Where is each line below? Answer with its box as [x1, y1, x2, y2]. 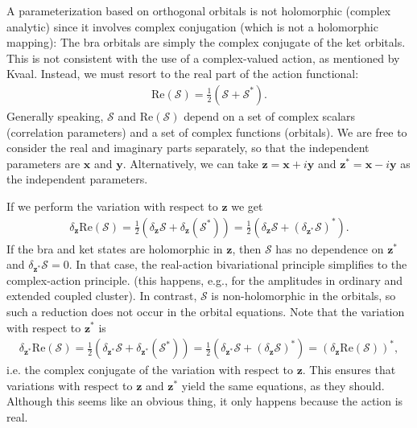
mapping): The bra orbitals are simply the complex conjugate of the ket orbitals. [6, 34, 406, 51]
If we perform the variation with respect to [6, 197, 218, 214]
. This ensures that [302, 361, 396, 378]
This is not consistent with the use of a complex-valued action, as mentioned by [6, 49, 400, 66]
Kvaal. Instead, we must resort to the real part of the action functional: [6, 65, 359, 82]
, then [232, 240, 262, 257]
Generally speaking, [6, 108, 104, 124]
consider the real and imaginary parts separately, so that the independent [6, 139, 370, 156]
